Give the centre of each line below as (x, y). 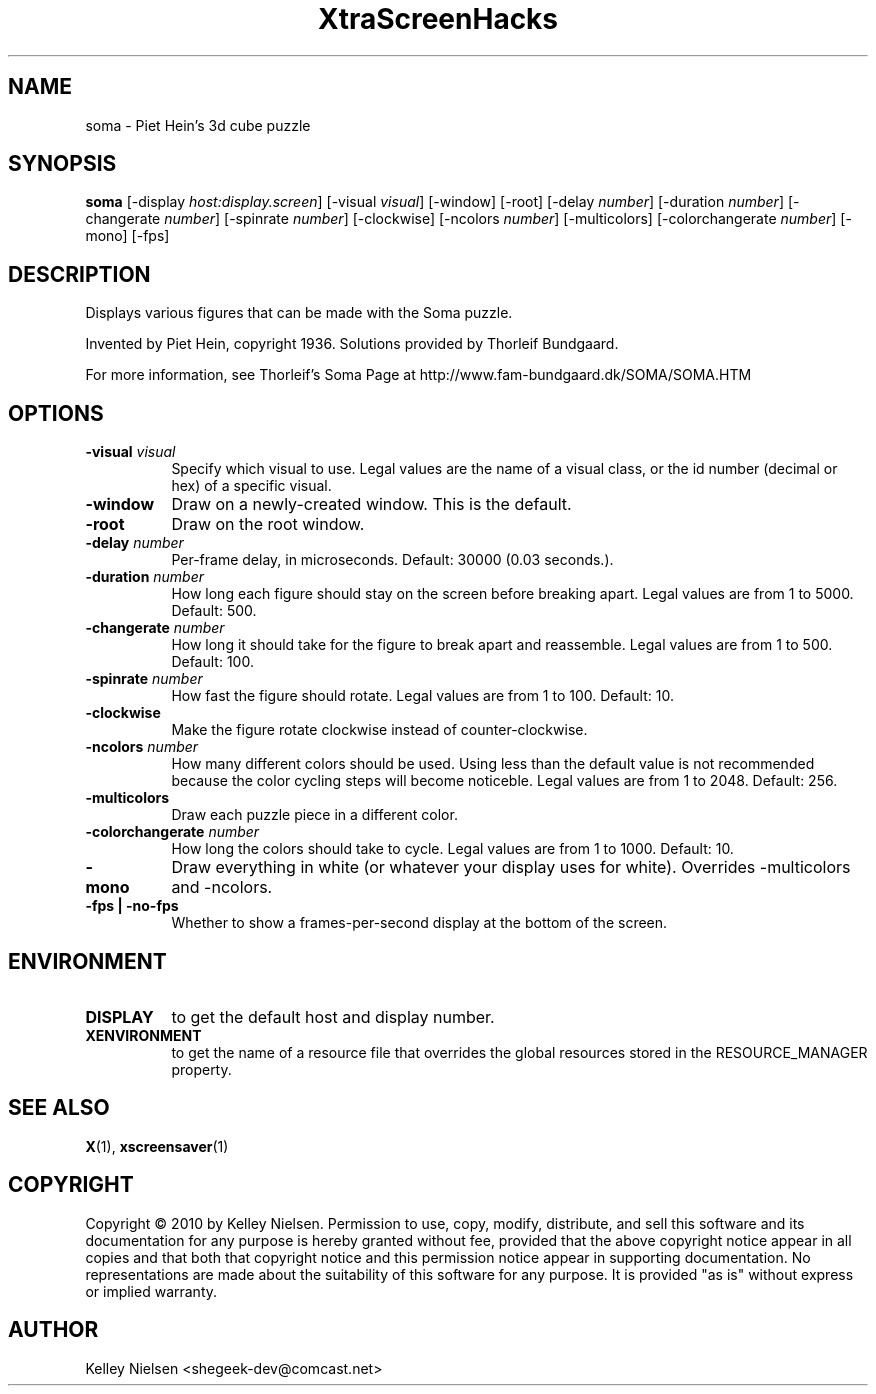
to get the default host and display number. (333, 1016)
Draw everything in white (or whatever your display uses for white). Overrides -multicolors (511, 867)
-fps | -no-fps (132, 906)
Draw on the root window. (268, 524)
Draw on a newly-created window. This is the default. (371, 504)
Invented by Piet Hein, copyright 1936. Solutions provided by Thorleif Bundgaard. (352, 344)
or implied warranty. (151, 1291)
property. (201, 1069)
